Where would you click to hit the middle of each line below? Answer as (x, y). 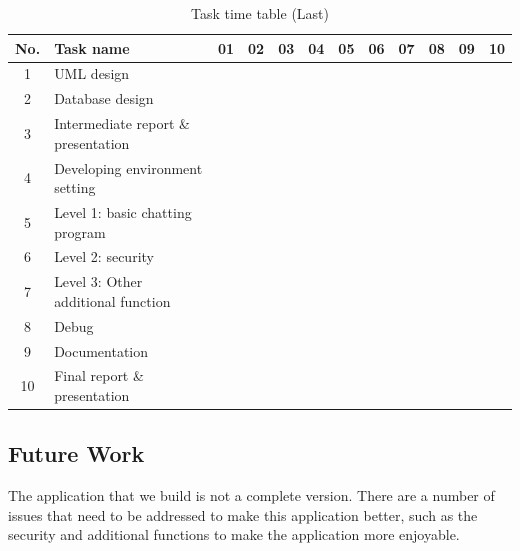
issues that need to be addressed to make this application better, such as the (243, 514)
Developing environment (128, 167)
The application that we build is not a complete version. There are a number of (251, 495)
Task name (92, 47)
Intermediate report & (122, 123)
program (80, 231)
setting (75, 187)
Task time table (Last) (260, 13)
